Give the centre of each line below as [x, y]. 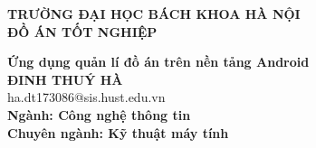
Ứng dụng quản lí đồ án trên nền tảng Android [158, 62]
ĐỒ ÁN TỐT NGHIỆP [82, 31]
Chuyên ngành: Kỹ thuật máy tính [118, 132]
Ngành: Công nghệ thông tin [99, 114]
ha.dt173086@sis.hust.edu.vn [86, 97]
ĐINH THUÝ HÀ [65, 79]
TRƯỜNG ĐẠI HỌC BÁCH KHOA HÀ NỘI [154, 14]
